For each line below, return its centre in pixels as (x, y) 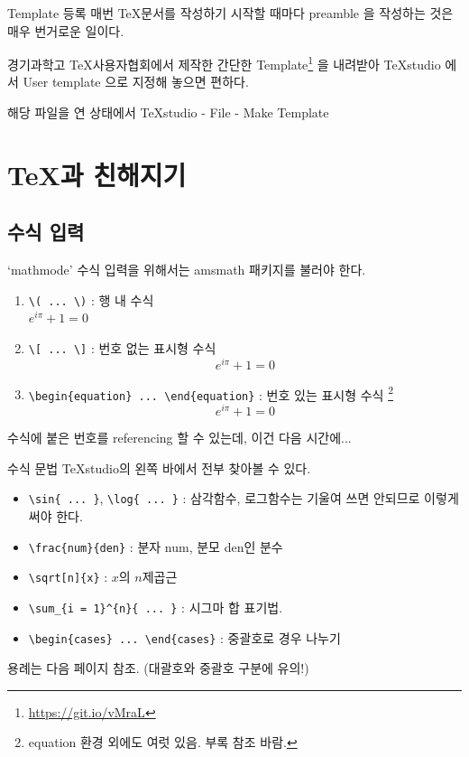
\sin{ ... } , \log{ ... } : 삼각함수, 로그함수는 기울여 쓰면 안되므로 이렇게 (244, 498)
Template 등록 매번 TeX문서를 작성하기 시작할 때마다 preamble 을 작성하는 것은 (230, 13)
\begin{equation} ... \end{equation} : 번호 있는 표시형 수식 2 (211, 393)
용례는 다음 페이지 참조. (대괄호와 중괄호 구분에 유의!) (158, 668)
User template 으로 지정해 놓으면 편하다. (136, 82)
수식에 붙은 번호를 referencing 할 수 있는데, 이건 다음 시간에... (179, 438)
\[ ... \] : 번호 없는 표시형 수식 (122, 348)
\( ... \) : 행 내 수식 (91, 299)
